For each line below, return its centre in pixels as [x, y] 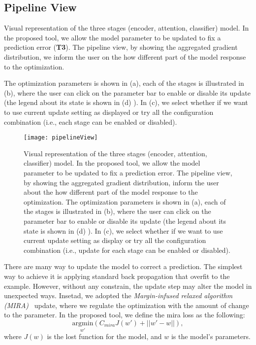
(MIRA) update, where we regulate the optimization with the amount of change [127, 305]
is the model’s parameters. [211, 336]
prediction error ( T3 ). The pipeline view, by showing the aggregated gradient [121, 47]
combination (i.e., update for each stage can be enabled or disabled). [127, 250]
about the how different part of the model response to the [111, 192]
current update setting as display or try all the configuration [115, 240]
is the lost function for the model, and [104, 336]
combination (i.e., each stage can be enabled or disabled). [91, 121]
